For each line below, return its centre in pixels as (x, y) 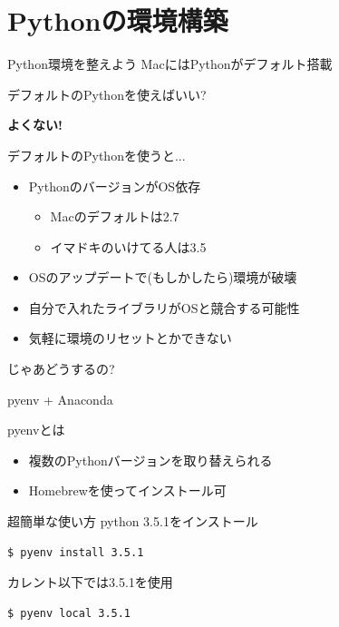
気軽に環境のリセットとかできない (130, 338)
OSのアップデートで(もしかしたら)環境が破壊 (163, 277)
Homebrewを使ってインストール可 (127, 490)
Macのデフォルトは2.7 (115, 216)
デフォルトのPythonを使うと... (97, 155)
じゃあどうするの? (61, 369)
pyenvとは (36, 430)
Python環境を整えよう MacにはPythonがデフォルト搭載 (170, 64)
